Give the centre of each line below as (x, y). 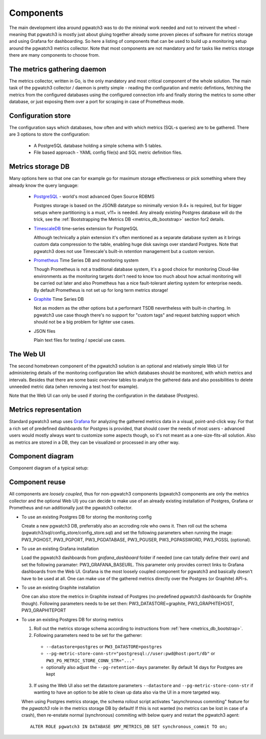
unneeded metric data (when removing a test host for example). (74, 387)
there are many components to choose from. (54, 55)
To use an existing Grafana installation (60, 549)
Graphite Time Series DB (59, 299)
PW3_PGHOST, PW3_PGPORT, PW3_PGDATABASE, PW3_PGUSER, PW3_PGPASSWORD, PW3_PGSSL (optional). (136, 539)
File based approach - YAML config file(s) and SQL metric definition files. (108, 152)
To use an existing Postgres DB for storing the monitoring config (87, 517)
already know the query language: (44, 185)
